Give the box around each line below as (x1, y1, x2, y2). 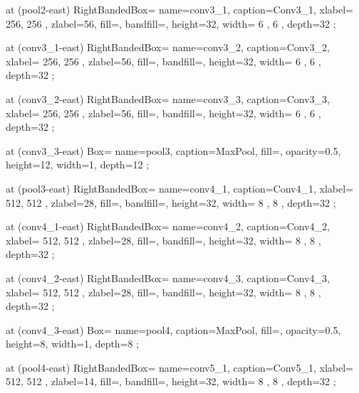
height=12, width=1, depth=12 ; (6, 157, 150, 172)
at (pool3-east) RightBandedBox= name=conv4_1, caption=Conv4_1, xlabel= (6, 181, 353, 195)
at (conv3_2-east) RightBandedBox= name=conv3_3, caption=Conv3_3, (6, 91, 330, 106)
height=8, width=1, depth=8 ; (6, 336, 140, 351)
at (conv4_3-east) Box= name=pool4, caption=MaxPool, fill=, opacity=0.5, (6, 322, 341, 337)
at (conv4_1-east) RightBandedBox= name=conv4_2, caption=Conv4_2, (6, 219, 330, 234)
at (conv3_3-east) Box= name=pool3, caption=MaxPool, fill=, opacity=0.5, (6, 143, 341, 158)
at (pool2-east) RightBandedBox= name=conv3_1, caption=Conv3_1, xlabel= (6, 2, 353, 16)
